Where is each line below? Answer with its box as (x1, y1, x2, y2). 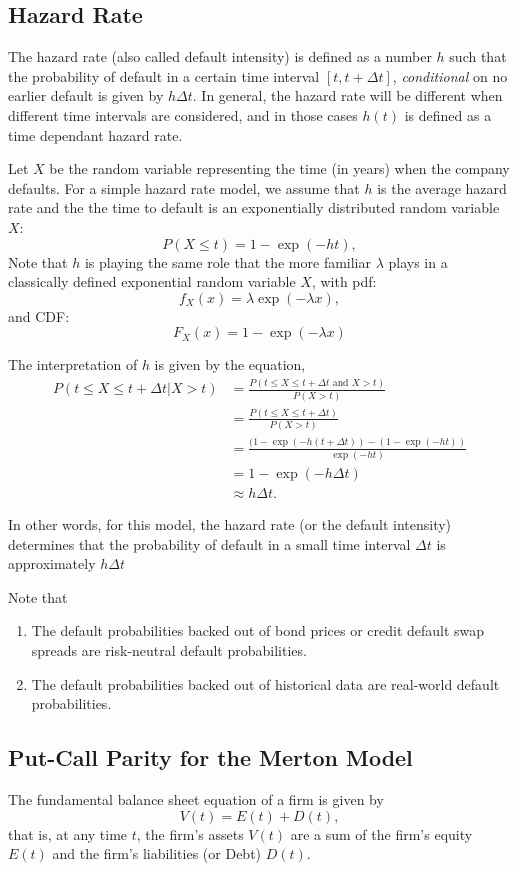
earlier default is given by (8, 85, 164, 106)
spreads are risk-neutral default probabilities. (31, 639, 307, 660)
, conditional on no (392, 65, 508, 86)
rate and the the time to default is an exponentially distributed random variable (8, 197, 500, 218)
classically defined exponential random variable (8, 271, 296, 292)
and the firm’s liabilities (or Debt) (52, 843, 262, 864)
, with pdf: (311, 271, 377, 292)
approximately (8, 553, 96, 574)
